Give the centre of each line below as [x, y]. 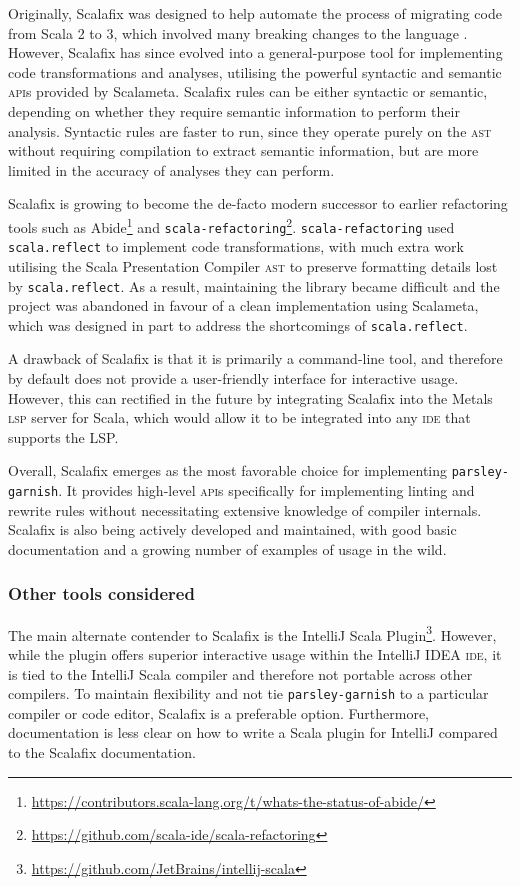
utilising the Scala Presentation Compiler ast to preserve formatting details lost [253, 265]
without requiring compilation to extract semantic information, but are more [243, 150]
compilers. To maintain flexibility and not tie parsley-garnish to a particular [248, 693]
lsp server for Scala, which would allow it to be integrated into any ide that [239, 417]
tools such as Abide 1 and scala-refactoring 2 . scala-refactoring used [231, 225]
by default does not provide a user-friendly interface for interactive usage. [233, 378]
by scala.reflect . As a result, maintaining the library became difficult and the [254, 285]
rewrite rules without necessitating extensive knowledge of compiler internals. [245, 509]
